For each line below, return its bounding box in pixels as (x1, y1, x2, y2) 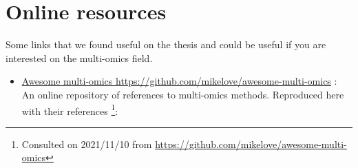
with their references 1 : (21, 101, 118, 118)
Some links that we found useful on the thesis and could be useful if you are (6, 37, 326, 52)
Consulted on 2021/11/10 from (21, 136, 152, 151)
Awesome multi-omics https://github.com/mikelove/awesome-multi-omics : (21, 74, 337, 88)
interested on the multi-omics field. (6, 50, 153, 65)
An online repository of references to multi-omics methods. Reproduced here (21, 87, 344, 101)
